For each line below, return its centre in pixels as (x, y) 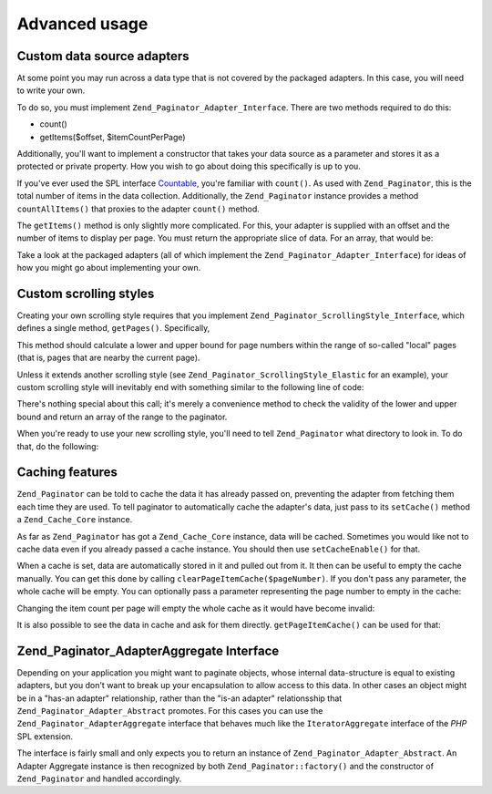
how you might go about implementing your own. (109, 268)
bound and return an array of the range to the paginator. (122, 417)
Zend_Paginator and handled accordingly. (99, 779)
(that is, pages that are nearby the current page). (108, 358)
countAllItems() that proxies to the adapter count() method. (138, 209)
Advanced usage (82, 24)
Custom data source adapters (103, 56)
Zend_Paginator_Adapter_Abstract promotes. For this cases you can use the (170, 711)
